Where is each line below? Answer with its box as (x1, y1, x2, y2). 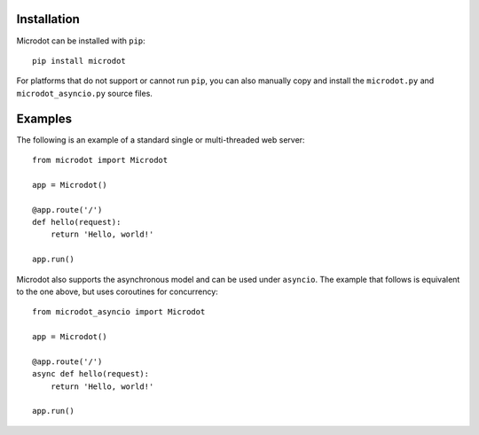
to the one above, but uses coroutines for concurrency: (16, 286, 219, 297)
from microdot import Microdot (32, 155, 169, 165)
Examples (16, 111, 73, 126)
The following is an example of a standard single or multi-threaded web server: (16, 134, 305, 145)
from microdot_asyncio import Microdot (32, 307, 206, 317)
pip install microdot (32, 56, 126, 66)
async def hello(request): (32, 369, 150, 379)
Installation (16, 12, 80, 27)
